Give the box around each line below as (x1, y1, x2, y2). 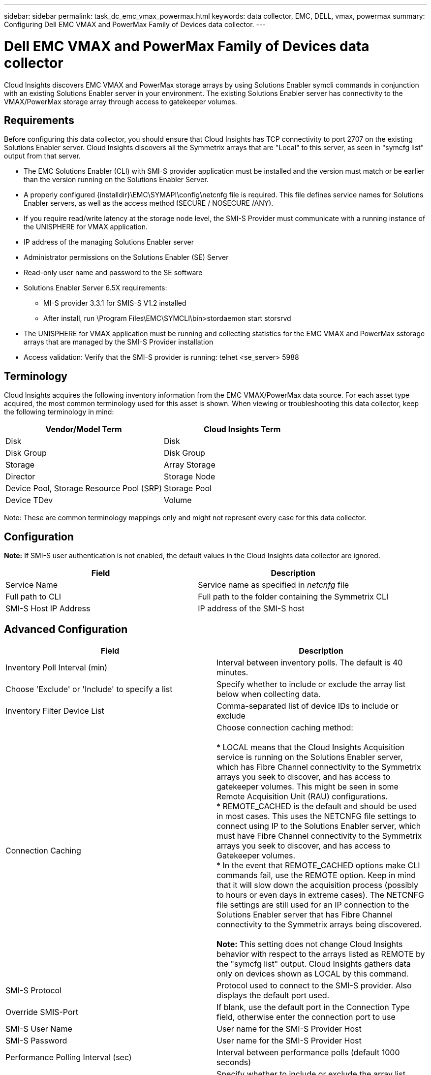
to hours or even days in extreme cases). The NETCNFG (216, 889, 424, 900)
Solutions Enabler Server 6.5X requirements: (24, 284, 167, 292)
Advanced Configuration (4, 623, 128, 636)
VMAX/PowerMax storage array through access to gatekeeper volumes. (4, 97, 237, 106)
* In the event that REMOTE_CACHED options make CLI (216, 860, 420, 870)
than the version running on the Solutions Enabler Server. (24, 175, 209, 184)
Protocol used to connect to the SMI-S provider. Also (216, 980, 412, 990)
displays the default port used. (216, 990, 330, 1000)
